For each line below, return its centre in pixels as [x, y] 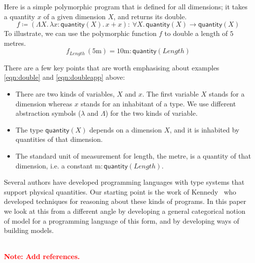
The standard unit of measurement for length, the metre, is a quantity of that [133, 155]
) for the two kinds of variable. [151, 113]
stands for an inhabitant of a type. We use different [158, 103]
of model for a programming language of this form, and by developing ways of [122, 220]
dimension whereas [44, 103]
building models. [29, 230]
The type [29, 129]
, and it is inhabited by [205, 129]
